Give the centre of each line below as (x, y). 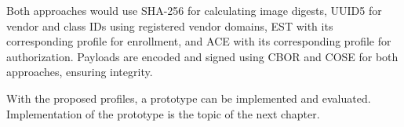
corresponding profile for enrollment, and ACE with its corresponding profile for (199, 41)
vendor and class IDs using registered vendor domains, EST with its (170, 25)
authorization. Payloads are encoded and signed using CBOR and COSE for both (202, 56)
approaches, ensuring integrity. (80, 72)
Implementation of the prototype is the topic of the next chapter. (163, 113)
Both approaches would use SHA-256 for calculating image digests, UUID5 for (194, 10)
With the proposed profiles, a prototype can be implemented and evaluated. (189, 98)
